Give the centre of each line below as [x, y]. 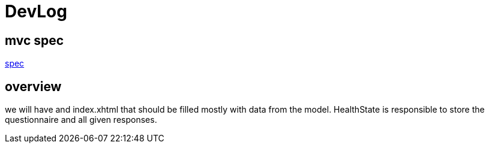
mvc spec [34, 40]
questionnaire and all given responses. [81, 120]
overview [33, 86]
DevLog [36, 11]
